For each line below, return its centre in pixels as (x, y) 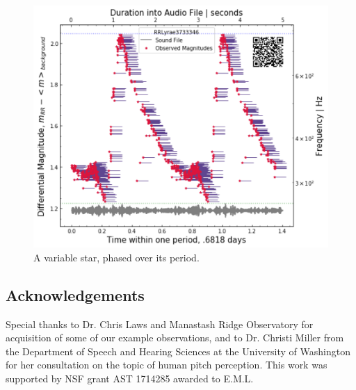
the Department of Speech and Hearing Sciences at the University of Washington (178, 351)
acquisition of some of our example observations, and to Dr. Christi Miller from (175, 338)
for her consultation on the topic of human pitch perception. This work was (167, 365)
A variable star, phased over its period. (116, 257)
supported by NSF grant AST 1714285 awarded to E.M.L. (130, 378)
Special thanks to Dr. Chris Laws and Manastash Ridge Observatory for (160, 324)
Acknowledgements (75, 294)
